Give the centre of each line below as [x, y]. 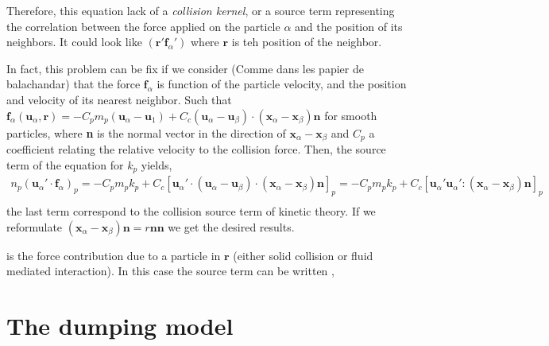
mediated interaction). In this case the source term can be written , [170, 271]
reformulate [35, 226]
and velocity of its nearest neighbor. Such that [119, 99]
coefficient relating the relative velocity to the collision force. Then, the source [196, 149]
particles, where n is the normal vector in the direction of [146, 132]
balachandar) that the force [73, 84]
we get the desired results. [231, 226]
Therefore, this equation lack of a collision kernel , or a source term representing [201, 10]
